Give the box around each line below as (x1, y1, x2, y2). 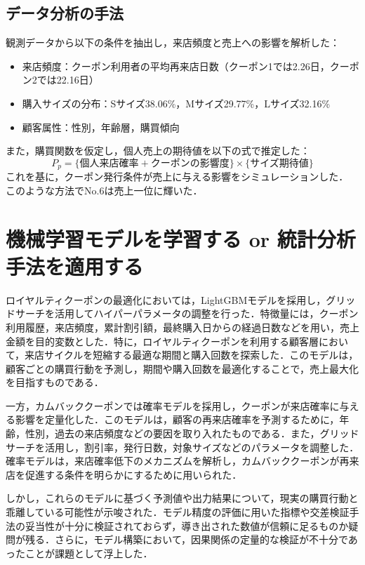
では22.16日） (36, 72, 99, 87)
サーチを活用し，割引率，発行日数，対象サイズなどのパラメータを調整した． (6, 439, 359, 454)
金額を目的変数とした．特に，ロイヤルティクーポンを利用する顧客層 (6, 333, 319, 348)
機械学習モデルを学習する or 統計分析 (6, 224, 356, 253)
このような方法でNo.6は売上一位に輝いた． (6, 182, 203, 197)
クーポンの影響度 (150, 158, 230, 168)
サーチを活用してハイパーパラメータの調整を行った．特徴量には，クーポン (15, 306, 359, 321)
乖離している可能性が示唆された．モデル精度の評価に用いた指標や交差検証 (6, 505, 350, 519)
